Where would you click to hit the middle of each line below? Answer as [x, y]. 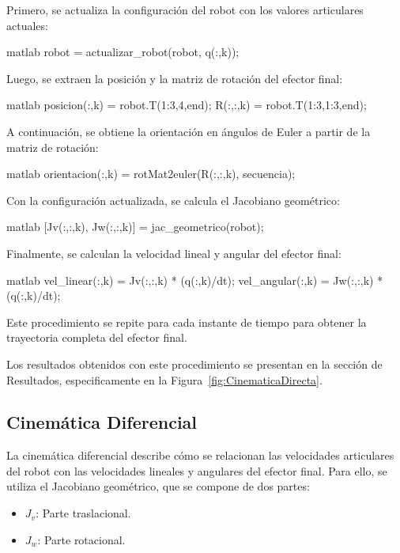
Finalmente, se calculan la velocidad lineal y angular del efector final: [174, 253]
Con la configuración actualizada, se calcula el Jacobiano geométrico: [173, 200]
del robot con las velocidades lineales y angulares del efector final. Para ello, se [197, 470]
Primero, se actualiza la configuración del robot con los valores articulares [185, 9]
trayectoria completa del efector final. [97, 337]
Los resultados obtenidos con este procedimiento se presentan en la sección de [194, 364]
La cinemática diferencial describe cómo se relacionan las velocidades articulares [200, 455]
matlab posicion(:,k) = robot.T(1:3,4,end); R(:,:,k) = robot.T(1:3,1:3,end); [187, 105]
